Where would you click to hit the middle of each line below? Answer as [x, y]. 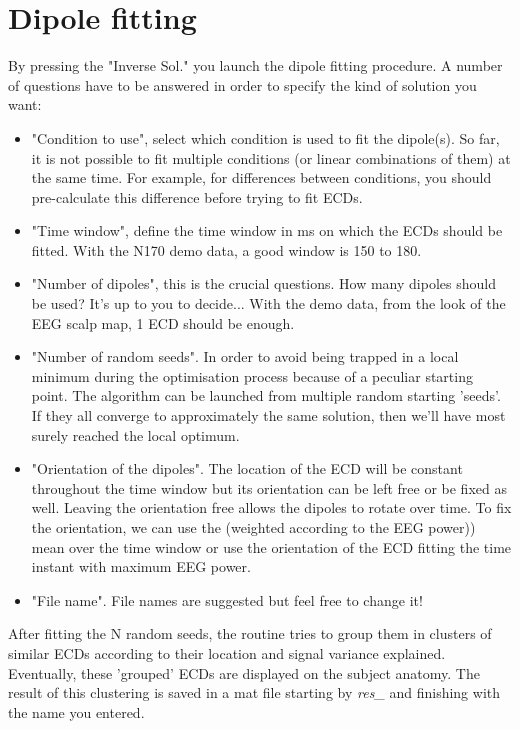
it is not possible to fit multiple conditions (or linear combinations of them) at [271, 157]
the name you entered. [76, 711]
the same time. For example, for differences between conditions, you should [261, 177]
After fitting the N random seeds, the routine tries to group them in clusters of [250, 633]
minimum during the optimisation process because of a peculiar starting [252, 375]
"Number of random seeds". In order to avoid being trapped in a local [245, 356]
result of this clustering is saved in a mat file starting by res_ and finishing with [254, 692]
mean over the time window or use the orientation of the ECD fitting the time [271, 546]
